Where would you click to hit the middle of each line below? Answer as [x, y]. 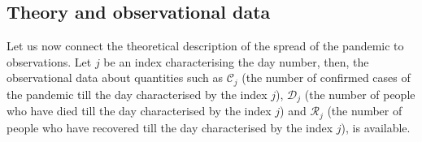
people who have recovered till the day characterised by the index [170, 127]
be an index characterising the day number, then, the [236, 61]
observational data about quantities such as [115, 77]
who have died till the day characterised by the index [139, 111]
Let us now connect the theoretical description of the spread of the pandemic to [205, 46]
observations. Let [49, 61]
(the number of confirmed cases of [326, 77]
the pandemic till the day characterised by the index [137, 94]
